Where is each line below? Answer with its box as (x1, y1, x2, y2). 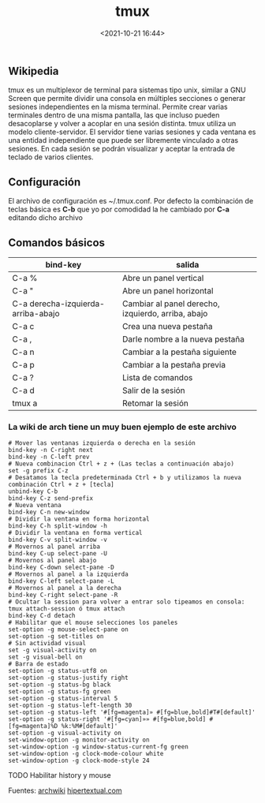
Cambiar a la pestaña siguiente (121, 346, 237, 357)
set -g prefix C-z (8, 467, 69, 475)
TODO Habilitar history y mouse (8, 771, 112, 780)
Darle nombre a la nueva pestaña (121, 334, 244, 345)
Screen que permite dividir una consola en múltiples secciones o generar (8, 94, 246, 103)
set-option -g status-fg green (8, 688, 111, 696)
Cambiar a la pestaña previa (121, 359, 226, 370)
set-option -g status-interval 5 (8, 695, 118, 703)
